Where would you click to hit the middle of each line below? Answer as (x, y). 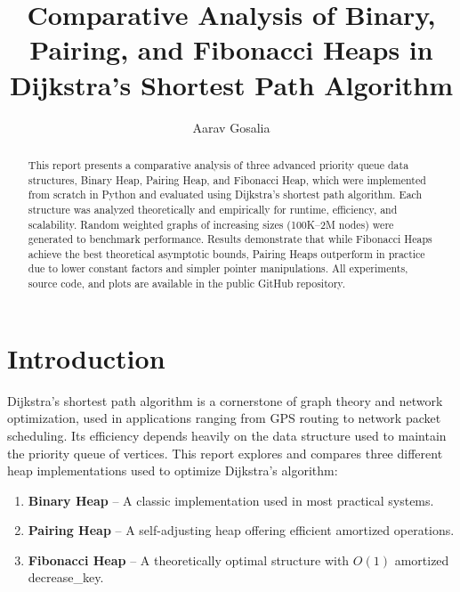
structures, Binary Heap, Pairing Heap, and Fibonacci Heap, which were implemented (227, 179)
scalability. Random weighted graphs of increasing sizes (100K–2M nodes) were (211, 224)
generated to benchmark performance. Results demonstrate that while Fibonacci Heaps (230, 239)
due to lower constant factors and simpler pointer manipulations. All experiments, (218, 268)
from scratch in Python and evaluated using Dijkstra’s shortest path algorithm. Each (225, 195)
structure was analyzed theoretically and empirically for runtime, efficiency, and (213, 209)
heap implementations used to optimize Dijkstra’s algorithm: (173, 470)
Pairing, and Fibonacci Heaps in (231, 49)
